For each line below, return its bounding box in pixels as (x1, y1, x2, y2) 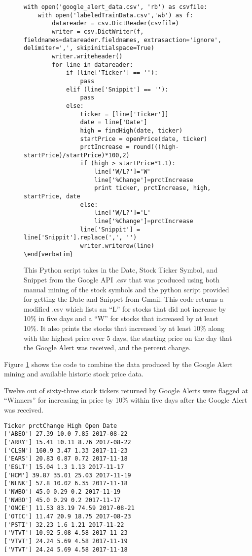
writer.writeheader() (52, 52, 123, 60)
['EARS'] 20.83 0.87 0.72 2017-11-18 (4, 455, 128, 463)
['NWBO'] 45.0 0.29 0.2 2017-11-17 (4, 496, 121, 504)
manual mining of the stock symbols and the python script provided (24, 284, 229, 294)
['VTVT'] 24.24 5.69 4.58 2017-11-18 (4, 546, 128, 553)
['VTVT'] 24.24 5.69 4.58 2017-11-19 (4, 537, 128, 545)
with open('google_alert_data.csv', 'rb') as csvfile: (24, 3, 208, 10)
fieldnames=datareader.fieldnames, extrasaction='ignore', (24, 36, 221, 44)
